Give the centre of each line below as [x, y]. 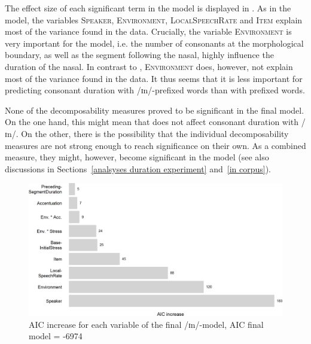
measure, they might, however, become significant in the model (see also [137, 157]
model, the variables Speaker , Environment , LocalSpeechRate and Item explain [154, 19]
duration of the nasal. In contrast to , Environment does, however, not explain [149, 66]
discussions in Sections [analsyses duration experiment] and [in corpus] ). [138, 168]
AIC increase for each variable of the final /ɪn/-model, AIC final [146, 324]
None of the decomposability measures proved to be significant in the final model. [155, 110]
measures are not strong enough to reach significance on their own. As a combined [155, 145]
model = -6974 [56, 336]
